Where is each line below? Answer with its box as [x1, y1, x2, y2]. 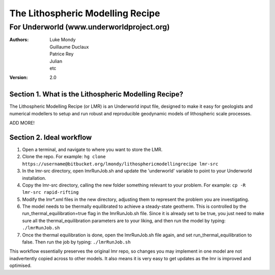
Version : [9, 74, 28, 81]
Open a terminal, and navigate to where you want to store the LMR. [22, 146, 163, 152]
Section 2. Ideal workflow [9, 133, 92, 142]
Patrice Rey [49, 51, 74, 57]
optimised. [9, 262, 32, 269]
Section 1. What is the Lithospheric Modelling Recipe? [9, 90, 183, 99]
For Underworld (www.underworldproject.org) [9, 22, 170, 32]
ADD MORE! [9, 120, 35, 126]
